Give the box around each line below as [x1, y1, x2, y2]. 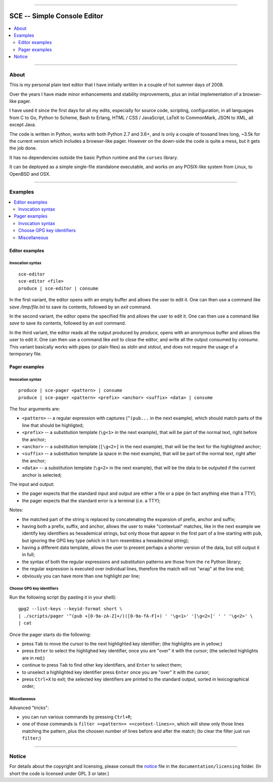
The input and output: [9, 481, 55, 487]
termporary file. [9, 350, 42, 357]
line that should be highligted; [22, 422, 84, 428]
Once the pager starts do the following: [9, 631, 91, 638]
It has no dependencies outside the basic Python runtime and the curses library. [9, 154, 178, 161]
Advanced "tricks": [9, 705, 49, 711]
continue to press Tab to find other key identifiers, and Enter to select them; [22, 662, 182, 668]
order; [22, 683, 35, 689]
